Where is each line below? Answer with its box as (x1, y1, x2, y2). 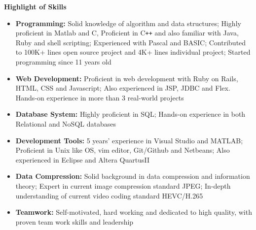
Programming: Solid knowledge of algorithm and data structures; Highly (15, 18, 241, 28)
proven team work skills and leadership (15, 216, 134, 227)
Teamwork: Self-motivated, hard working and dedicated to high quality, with (15, 207, 252, 217)
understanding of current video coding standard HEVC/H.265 (15, 190, 203, 200)
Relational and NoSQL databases (15, 119, 116, 129)
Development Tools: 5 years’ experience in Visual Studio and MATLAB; (15, 135, 243, 145)
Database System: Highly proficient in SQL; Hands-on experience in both (15, 109, 246, 119)
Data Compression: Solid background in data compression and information (15, 171, 250, 181)
